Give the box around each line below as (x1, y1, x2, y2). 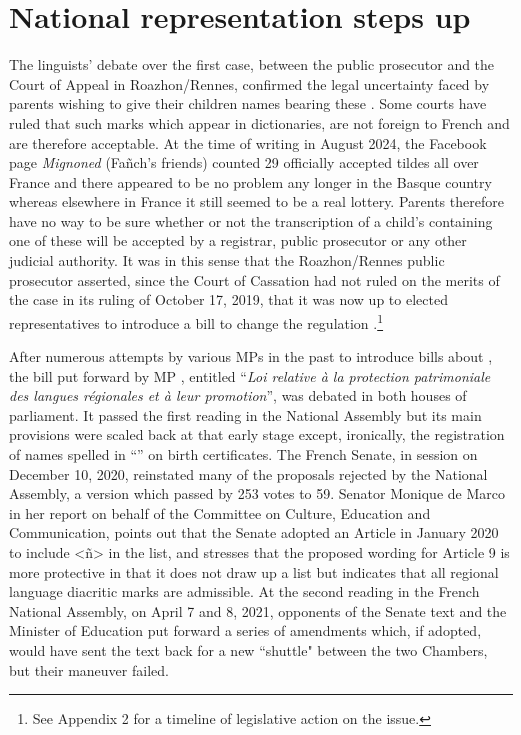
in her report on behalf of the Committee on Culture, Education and (9, 502, 431, 523)
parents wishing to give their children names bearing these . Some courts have (9, 93, 487, 114)
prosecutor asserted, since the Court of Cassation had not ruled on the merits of (9, 269, 500, 290)
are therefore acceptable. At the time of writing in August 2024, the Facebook (9, 132, 487, 153)
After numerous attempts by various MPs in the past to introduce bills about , (9, 346, 493, 367)
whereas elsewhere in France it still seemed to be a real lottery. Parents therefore (9, 191, 504, 212)
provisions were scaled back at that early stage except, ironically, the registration (9, 424, 505, 445)
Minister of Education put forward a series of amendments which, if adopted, (9, 620, 482, 641)
